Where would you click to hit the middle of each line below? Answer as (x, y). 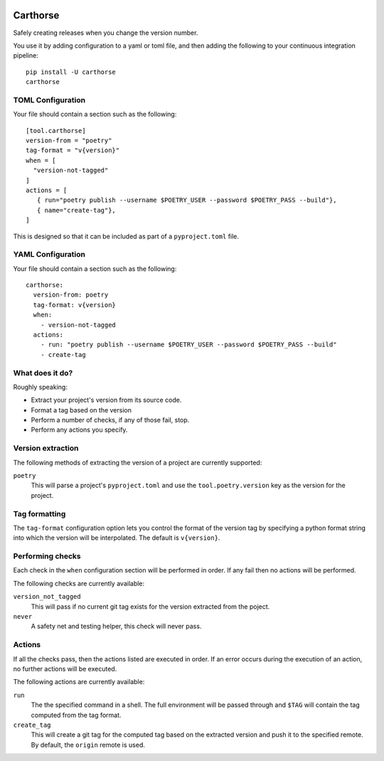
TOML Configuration (49, 100)
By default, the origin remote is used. (88, 745)
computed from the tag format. (76, 715)
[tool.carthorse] (56, 131)
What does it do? (43, 373)
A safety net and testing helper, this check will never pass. (116, 627)
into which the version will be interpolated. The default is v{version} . (117, 538)
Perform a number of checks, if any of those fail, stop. (110, 420)
